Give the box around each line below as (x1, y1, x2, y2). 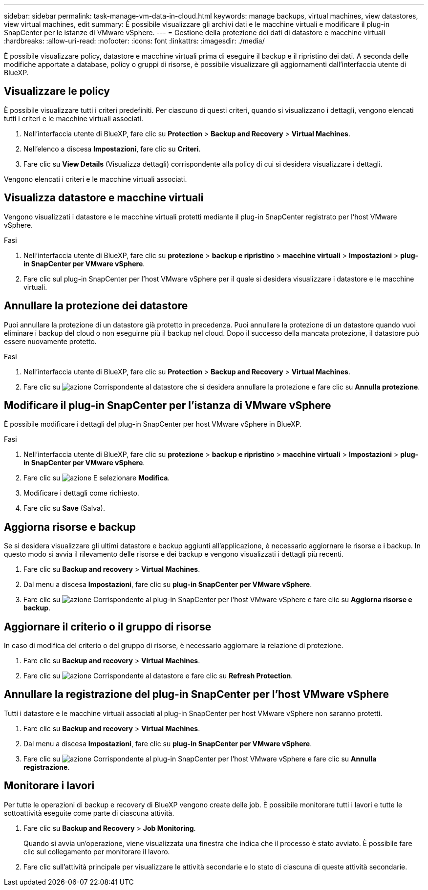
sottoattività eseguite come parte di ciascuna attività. (4, 808, 174, 817)
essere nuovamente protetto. (4, 337, 97, 346)
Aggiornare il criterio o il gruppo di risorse (4, 620, 212, 633)
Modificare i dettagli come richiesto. (23, 489, 139, 498)
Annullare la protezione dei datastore (4, 300, 188, 312)
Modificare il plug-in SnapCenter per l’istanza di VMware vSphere (4, 399, 331, 412)
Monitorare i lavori (4, 780, 95, 792)
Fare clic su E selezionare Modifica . (23, 474, 170, 482)
